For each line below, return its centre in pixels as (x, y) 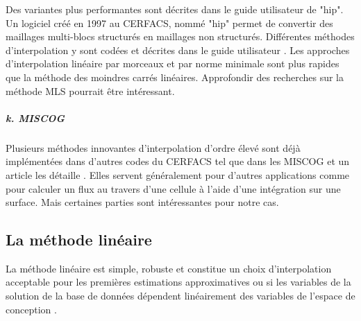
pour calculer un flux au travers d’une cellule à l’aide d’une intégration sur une (173, 188)
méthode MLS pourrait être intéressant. (90, 90)
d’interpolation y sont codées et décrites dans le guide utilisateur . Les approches (178, 50)
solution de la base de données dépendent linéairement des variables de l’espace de (180, 296)
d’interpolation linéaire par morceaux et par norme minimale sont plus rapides (173, 63)
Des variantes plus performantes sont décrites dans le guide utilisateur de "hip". (175, 9)
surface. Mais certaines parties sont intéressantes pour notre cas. (142, 202)
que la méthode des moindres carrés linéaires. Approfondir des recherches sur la (175, 77)
